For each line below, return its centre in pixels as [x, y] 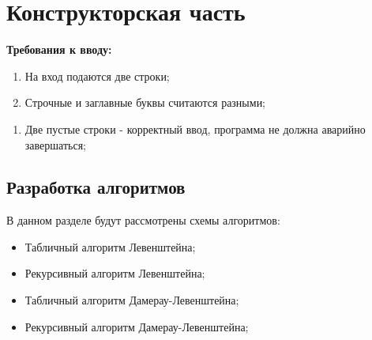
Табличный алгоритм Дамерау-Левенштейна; [132, 300]
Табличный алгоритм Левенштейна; [110, 246]
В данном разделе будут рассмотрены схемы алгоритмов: [143, 220]
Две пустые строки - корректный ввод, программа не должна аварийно [195, 128]
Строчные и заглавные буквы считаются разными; [145, 102]
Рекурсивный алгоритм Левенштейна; [115, 273]
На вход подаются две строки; [97, 76]
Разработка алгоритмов [96, 187]
